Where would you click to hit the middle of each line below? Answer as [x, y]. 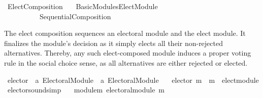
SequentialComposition [75, 16]
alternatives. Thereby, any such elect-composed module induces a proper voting [128, 53]
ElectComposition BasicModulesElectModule [83, 6]
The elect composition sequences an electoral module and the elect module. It [125, 33]
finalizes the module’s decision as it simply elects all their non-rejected [114, 43]
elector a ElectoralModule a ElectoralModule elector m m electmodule [133, 80]
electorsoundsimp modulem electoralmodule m [86, 90]
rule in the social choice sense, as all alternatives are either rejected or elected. [126, 62]
